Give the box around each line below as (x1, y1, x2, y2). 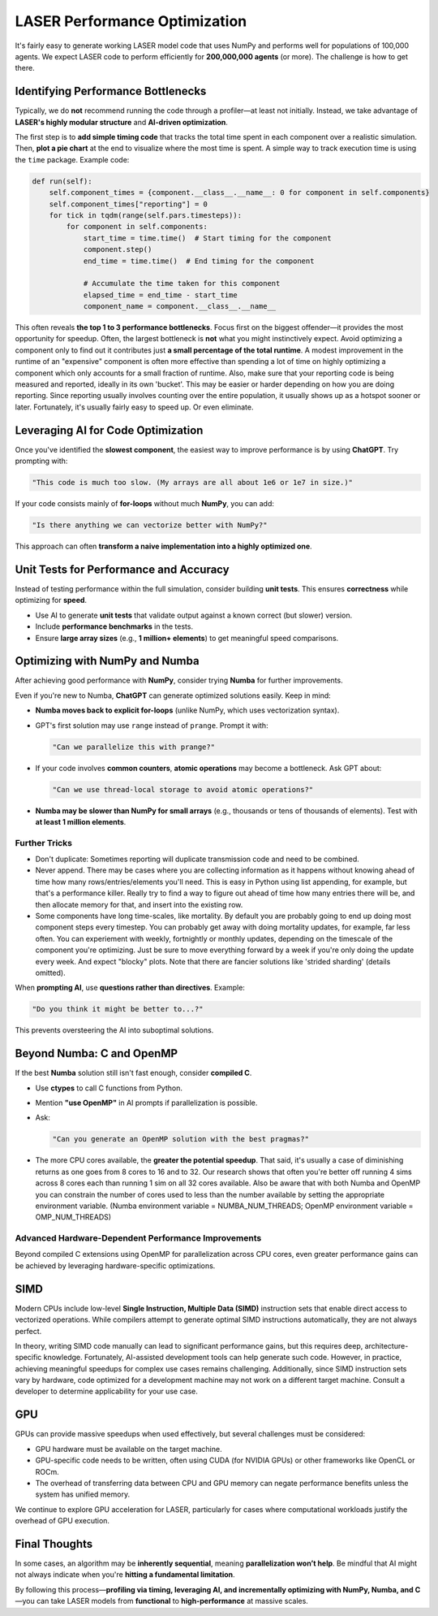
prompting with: (15, 456, 68, 466)
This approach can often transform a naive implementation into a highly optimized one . (15, 541, 312, 552)
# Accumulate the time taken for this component (83, 279, 281, 288)
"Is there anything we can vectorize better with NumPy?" (32, 521, 268, 530)
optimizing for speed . (15, 596, 88, 605)
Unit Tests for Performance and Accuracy (15, 562, 230, 576)
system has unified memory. (35, 1489, 130, 1499)
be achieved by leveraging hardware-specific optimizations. (15, 1260, 216, 1271)
